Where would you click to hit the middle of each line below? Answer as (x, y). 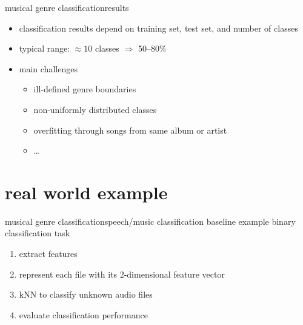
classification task (38, 233)
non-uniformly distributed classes (95, 109)
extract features (48, 254)
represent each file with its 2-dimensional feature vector (122, 274)
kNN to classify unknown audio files (86, 294)
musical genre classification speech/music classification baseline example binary (150, 221)
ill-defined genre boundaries (85, 89)
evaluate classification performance (83, 314)
